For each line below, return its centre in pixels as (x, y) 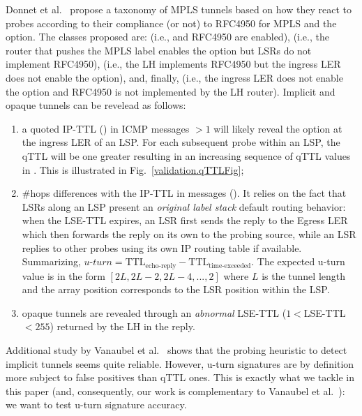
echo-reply (161, 266)
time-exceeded (230, 266)
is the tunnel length (303, 275)
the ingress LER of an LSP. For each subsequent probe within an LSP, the (181, 142)
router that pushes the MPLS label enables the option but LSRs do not (159, 50)
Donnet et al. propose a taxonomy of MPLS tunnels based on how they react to (179, 9)
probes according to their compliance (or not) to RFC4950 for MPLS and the (171, 23)
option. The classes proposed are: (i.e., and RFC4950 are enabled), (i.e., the (167, 37)
